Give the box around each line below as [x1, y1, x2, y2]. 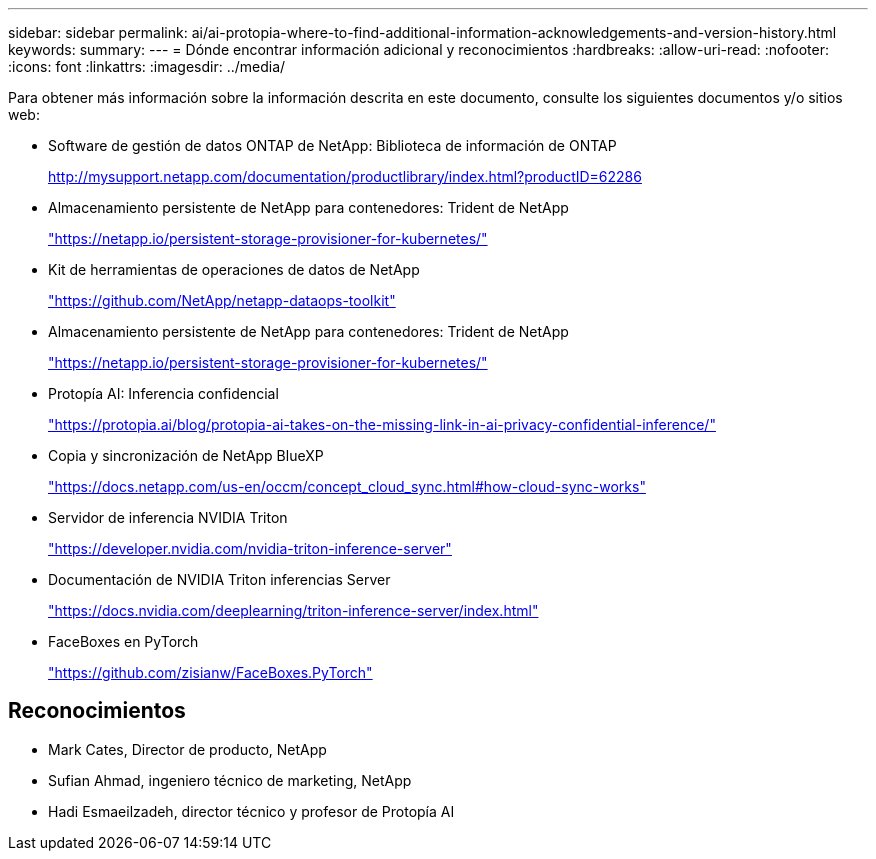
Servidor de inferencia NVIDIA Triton [48, 509, 288, 526]
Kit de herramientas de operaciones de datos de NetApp [48, 261, 420, 278]
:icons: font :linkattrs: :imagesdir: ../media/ [8, 58, 286, 75]
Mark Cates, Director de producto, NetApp [48, 740, 327, 758]
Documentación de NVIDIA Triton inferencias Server [48, 571, 391, 588]
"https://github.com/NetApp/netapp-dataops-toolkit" [48, 292, 396, 309]
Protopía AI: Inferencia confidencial [48, 385, 279, 402]
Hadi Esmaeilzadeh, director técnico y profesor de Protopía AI [48, 802, 455, 820]
